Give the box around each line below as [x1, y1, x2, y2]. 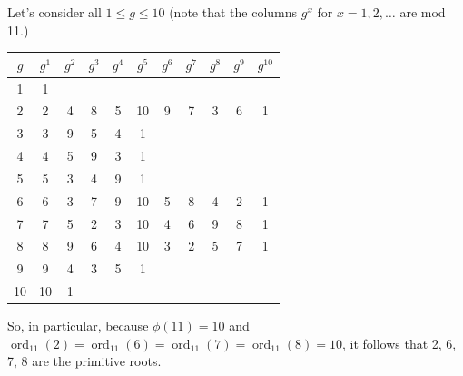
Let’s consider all [7, 3, 102, 21]
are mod [399, 3, 446, 21]
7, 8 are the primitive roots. [7, 351, 162, 371]
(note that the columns [169, 3, 298, 21]
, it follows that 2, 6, [341, 333, 457, 352]
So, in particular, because [7, 316, 149, 335]
